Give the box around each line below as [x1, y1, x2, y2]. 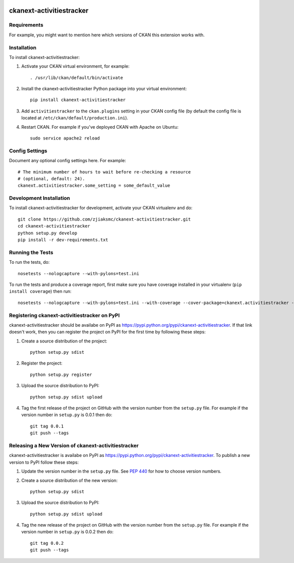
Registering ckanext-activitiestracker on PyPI [9, 312, 120, 319]
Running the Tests [9, 249, 53, 255]
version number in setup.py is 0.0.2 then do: [21, 529, 114, 535]
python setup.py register [30, 371, 93, 377]
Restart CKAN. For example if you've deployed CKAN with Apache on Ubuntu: [21, 124, 179, 130]
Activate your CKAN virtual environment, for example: [21, 63, 130, 69]
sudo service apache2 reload [30, 136, 100, 141]
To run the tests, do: [9, 259, 50, 265]
